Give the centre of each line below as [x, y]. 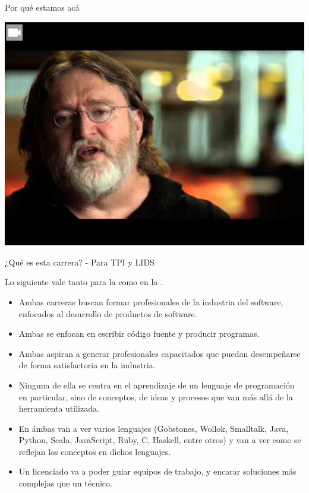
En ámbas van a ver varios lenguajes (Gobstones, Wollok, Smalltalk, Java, [154, 428]
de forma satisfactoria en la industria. [87, 365]
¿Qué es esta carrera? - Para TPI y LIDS [80, 262]
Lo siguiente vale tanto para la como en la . [84, 282]
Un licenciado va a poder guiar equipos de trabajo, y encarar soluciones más [157, 471]
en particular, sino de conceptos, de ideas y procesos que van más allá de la [156, 396]
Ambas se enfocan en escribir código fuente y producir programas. [139, 334]
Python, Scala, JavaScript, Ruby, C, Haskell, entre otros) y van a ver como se [160, 440]
